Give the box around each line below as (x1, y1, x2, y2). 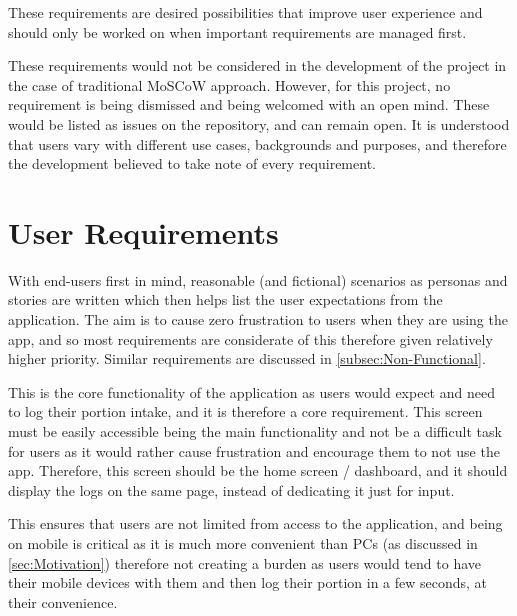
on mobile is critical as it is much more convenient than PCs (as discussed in (8, 533, 478, 553)
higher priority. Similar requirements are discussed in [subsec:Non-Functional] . (8, 348, 486, 369)
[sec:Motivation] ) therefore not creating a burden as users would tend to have (8, 552, 482, 573)
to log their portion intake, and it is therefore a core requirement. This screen (8, 401, 483, 422)
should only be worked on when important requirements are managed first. (8, 21, 467, 42)
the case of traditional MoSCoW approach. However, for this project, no (8, 74, 451, 95)
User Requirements (8, 211, 279, 252)
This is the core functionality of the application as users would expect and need (8, 381, 495, 402)
